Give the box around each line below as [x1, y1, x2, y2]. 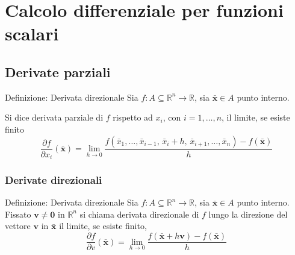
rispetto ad [113, 111, 153, 124]
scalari [5, 21, 59, 46]
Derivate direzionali [5, 172, 102, 187]
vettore [5, 219, 31, 232]
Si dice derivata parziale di [5, 111, 104, 124]
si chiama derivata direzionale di [79, 207, 199, 220]
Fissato [5, 207, 31, 220]
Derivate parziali [5, 62, 111, 81]
